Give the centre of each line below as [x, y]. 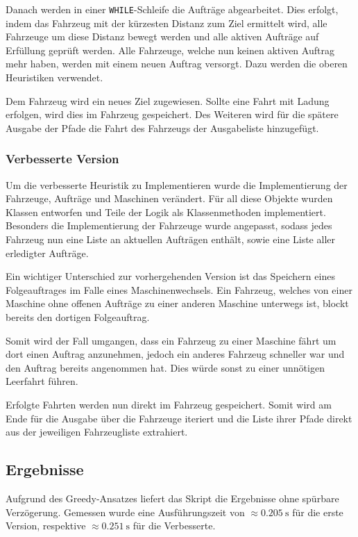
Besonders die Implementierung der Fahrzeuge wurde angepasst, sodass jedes [169, 225]
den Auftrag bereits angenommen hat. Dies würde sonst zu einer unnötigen [165, 367]
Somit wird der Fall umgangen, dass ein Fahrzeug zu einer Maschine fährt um [171, 340]
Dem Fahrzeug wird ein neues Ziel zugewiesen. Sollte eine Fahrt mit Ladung [168, 100]
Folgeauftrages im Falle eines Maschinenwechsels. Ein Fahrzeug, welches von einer [179, 289]
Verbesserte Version [62, 159]
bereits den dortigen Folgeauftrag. [78, 316]
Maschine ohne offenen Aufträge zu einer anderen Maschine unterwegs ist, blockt [177, 303]
